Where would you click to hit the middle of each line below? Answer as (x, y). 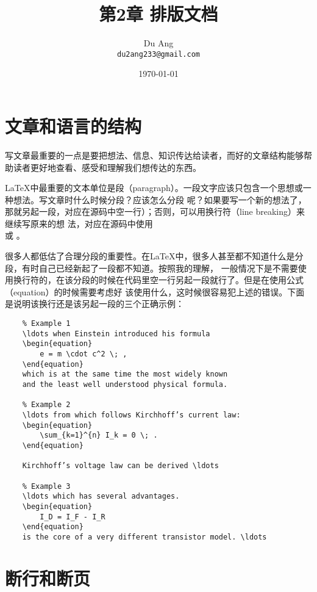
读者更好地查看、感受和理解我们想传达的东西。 (107, 167)
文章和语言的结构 (73, 125)
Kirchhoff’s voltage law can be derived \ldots (120, 466)
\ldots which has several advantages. (101, 496)
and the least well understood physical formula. (125, 384)
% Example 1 (46, 324)
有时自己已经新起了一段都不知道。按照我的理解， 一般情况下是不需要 (160, 268)
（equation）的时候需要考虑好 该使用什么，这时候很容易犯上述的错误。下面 (155, 291)
